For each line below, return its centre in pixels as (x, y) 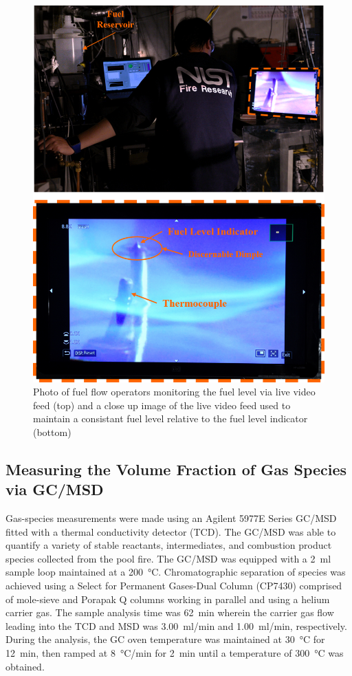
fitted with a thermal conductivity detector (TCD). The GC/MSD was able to (171, 531)
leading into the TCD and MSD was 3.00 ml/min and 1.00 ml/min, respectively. (176, 625)
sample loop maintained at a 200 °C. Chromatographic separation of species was (176, 572)
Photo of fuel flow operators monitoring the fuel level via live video (174, 392)
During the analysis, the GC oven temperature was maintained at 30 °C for (165, 639)
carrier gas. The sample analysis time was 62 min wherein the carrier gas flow (170, 612)
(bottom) (52, 432)
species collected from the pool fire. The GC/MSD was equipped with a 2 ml (168, 558)
